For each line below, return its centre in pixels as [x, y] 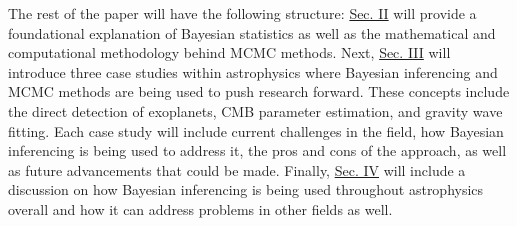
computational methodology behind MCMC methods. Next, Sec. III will [229, 52]
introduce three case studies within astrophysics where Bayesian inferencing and [253, 71]
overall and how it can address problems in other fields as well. [200, 208]
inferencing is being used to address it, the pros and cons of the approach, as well [257, 150]
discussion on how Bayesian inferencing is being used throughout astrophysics [246, 189]
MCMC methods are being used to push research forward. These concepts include [259, 91]
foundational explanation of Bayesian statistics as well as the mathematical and [252, 32]
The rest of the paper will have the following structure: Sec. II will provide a [242, 13]
